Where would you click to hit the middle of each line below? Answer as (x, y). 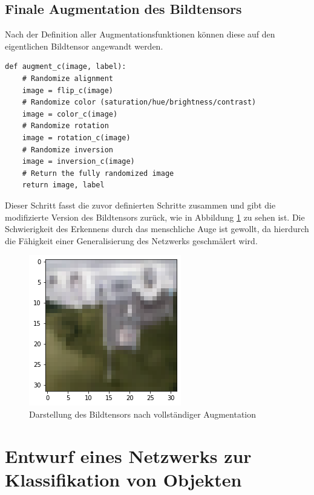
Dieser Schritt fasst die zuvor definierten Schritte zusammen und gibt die (140, 205)
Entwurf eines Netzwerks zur (128, 455)
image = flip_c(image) (67, 90)
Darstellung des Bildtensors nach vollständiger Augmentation (143, 414)
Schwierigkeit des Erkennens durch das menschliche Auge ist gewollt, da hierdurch (157, 229)
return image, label (63, 185)
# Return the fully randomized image (98, 173)
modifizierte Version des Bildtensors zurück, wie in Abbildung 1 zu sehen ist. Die (155, 217)
